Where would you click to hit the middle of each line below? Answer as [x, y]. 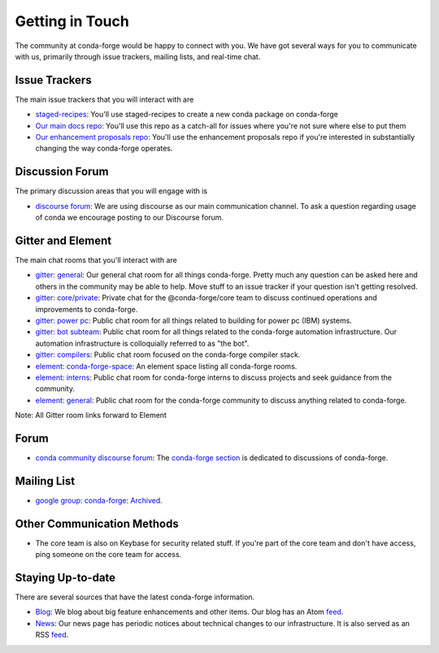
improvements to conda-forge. [87, 309]
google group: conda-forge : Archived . [99, 500]
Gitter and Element [63, 240]
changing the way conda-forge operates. [104, 148]
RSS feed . [52, 635]
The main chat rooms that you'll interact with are [96, 260]
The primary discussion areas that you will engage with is [111, 191]
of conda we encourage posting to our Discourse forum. [129, 218]
